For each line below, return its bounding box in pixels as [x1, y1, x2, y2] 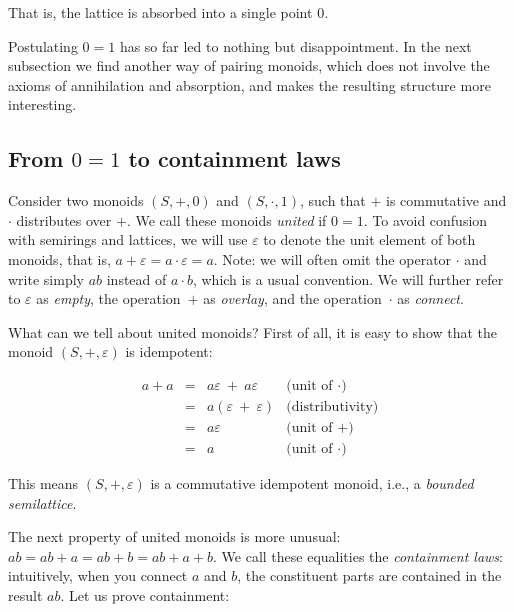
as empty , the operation [36, 288, 181, 309]
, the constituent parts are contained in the [237, 565, 502, 586]
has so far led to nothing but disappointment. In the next [119, 35, 472, 56]
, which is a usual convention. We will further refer [192, 268, 504, 289]
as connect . [397, 288, 464, 309]
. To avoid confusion [363, 209, 488, 230]
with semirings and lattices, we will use [8, 229, 248, 250]
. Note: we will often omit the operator [213, 248, 452, 269]
